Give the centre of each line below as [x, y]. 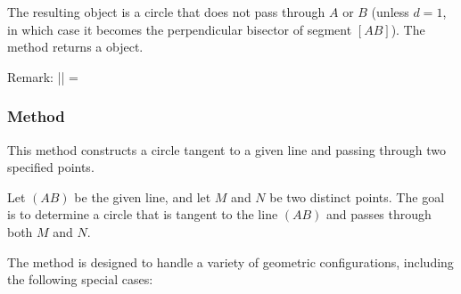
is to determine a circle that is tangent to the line [143, 214]
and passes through [379, 214]
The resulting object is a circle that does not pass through [166, 12]
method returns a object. [75, 47]
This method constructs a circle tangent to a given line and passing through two [227, 149]
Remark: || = [43, 76]
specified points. [51, 167]
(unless [390, 12]
